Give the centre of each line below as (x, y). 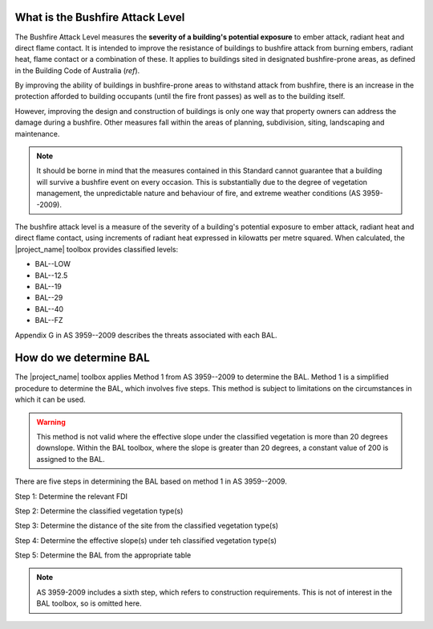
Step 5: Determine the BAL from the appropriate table (103, 555)
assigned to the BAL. (71, 459)
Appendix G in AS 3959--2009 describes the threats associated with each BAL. (146, 335)
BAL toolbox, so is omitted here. (89, 603)
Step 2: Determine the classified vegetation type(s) (99, 511)
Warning (51, 422)
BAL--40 (49, 308)
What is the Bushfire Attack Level (100, 17)
